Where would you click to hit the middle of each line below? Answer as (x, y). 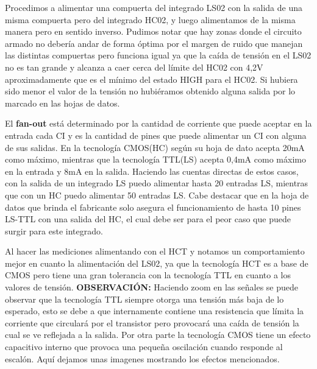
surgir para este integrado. (54, 230)
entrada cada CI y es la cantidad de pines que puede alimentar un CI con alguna (156, 135)
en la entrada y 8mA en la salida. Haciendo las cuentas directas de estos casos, (152, 171)
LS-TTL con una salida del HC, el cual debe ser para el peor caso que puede (148, 219)
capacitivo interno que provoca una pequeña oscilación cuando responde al (144, 347)
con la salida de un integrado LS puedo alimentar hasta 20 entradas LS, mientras (157, 183)
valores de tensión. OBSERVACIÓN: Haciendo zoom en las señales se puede (151, 287)
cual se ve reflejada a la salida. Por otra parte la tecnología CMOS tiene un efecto (158, 335)
